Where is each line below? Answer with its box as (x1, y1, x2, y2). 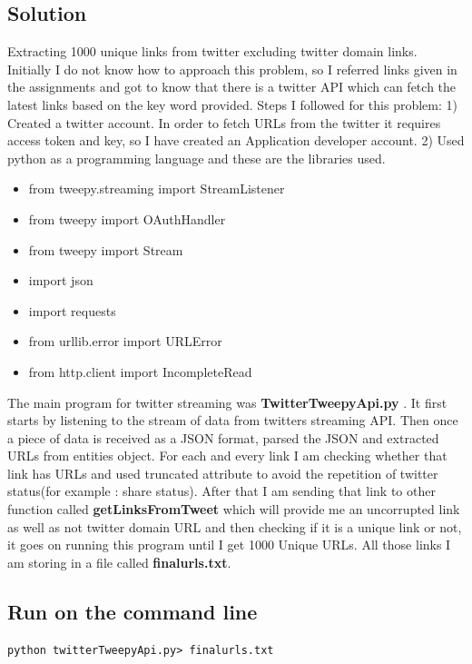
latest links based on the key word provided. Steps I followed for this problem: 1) (7, 94, 457, 114)
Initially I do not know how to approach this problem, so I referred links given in (7, 59, 457, 78)
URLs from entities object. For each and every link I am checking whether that (7, 446, 447, 465)
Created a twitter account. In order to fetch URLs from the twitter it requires (7, 113, 441, 132)
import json (28, 271, 93, 290)
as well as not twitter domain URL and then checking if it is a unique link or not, (7, 517, 462, 536)
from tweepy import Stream (28, 240, 183, 259)
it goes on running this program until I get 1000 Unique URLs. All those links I (7, 535, 451, 554)
